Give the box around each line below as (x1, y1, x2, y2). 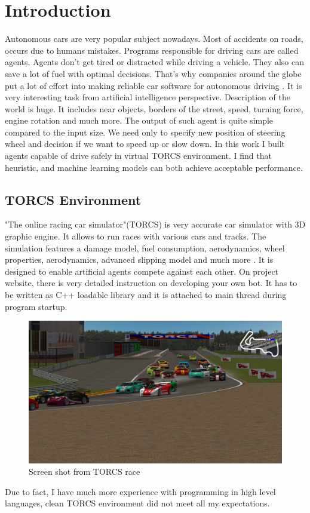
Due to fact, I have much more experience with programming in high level (5, 485, 276, 497)
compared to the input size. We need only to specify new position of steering (5, 125, 286, 138)
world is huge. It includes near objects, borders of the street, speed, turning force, (5, 102, 303, 115)
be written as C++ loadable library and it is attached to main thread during (5, 288, 287, 301)
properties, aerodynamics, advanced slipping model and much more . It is (5, 253, 274, 266)
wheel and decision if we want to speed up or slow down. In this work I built (5, 137, 285, 150)
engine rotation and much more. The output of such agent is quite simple (5, 114, 274, 127)
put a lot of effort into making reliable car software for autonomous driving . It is (5, 79, 302, 91)
